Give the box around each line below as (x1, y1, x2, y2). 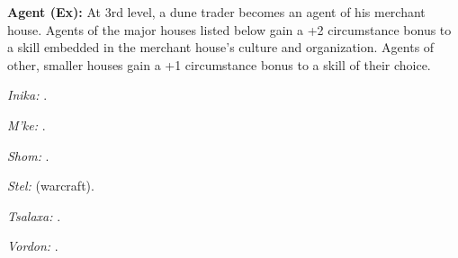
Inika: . (7, 85, 48, 104)
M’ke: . (7, 115, 46, 134)
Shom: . (7, 146, 49, 165)
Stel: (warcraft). (7, 176, 94, 195)
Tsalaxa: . (7, 206, 61, 225)
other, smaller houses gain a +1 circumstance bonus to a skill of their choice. (7, 55, 431, 74)
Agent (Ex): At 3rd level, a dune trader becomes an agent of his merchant (7, 3, 426, 21)
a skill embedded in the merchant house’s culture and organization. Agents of (7, 38, 435, 57)
